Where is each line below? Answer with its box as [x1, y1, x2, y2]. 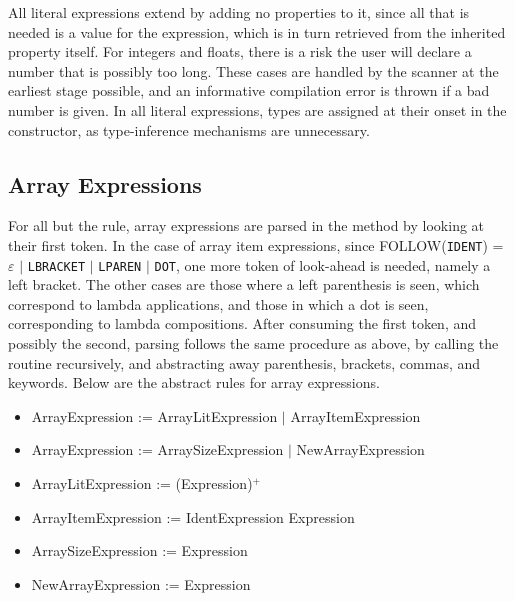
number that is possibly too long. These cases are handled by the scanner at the [8, 60, 499, 81]
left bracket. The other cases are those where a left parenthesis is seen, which [8, 274, 480, 295]
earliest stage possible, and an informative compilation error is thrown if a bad [8, 80, 490, 101]
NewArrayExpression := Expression [31, 573, 251, 594]
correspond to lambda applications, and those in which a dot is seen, [8, 293, 429, 314]
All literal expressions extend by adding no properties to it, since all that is [8, 2, 470, 22]
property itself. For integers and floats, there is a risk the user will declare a [8, 41, 472, 62]
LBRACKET [27, 259, 86, 274]
